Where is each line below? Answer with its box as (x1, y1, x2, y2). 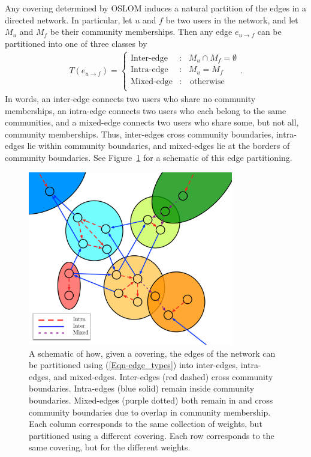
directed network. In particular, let (5, 13, 132, 26)
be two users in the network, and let (165, 13, 298, 26)
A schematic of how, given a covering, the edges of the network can (29, 347, 276, 359)
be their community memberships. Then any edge (50, 25, 233, 38)
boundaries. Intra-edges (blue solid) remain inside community (29, 382, 255, 395)
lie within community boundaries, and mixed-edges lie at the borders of (27, 139, 290, 152)
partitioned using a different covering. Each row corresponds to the (29, 429, 274, 441)
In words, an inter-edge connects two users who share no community (5, 92, 256, 104)
